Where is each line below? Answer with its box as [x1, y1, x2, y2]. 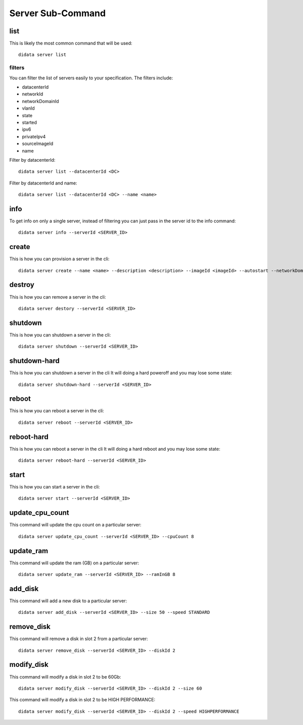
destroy [9, 280, 35, 289]
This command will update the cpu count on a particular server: [9, 522, 141, 528]
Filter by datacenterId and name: [9, 180, 78, 186]
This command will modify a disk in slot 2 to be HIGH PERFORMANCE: [9, 697, 156, 703]
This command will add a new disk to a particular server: [9, 598, 127, 604]
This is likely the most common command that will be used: [9, 40, 132, 46]
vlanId [22, 105, 35, 111]
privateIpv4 [22, 133, 46, 139]
